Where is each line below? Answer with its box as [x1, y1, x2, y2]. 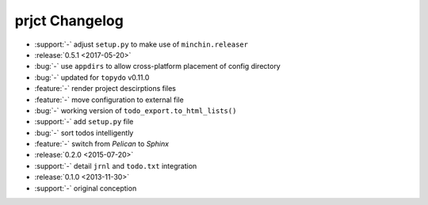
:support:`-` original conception [34, 183, 137, 193]
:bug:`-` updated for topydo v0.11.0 [34, 72, 150, 82]
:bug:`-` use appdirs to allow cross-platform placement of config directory [34, 62, 281, 71]
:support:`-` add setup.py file [34, 117, 134, 127]
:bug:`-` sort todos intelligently [34, 127, 134, 138]
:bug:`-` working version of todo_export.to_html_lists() [34, 105, 237, 115]
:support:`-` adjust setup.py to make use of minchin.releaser [34, 40, 249, 49]
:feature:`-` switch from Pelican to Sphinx [34, 139, 170, 149]
